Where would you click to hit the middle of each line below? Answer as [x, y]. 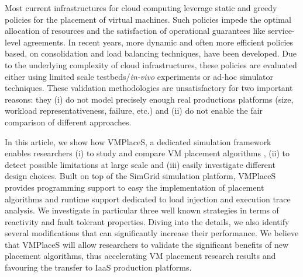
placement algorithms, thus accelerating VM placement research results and [140, 256]
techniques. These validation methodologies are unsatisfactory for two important [149, 88]
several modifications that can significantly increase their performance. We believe [152, 233]
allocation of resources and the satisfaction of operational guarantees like [135, 31]
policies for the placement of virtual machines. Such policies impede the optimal [148, 19]
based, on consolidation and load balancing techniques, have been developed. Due [151, 53]
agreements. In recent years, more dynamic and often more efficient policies [158, 42]
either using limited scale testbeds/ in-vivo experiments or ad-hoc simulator [139, 76]
